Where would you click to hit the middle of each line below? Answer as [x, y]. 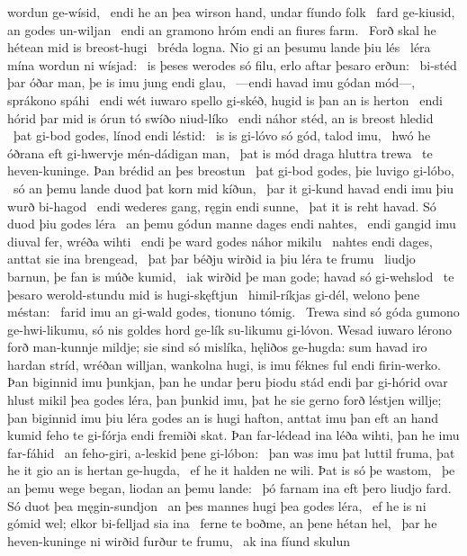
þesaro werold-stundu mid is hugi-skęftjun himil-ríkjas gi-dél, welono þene [214, 294]
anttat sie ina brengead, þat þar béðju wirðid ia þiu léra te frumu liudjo [211, 259]
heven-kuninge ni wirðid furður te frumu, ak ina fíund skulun [179, 540]
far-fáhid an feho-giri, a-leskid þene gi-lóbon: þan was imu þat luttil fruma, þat [231, 452]
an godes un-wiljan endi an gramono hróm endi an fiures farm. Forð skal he [222, 29]
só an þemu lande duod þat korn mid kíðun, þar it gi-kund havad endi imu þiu [233, 188]
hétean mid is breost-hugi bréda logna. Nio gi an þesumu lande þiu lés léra [219, 47]
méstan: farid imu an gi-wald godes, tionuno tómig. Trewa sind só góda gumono [233, 312]
